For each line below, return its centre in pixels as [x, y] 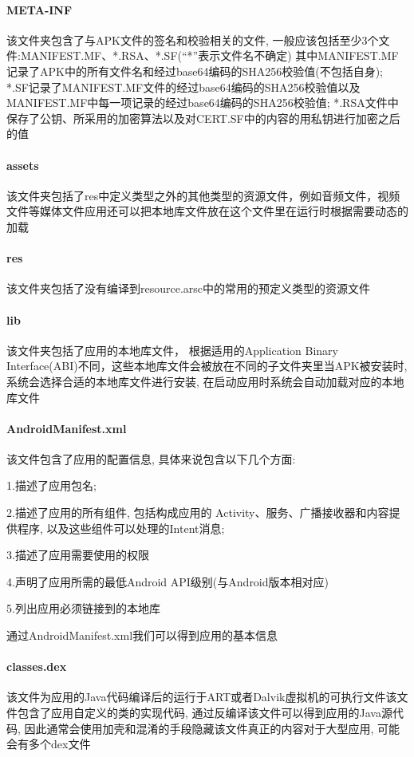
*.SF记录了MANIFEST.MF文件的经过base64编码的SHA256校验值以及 [183, 87]
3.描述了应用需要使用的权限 [78, 555]
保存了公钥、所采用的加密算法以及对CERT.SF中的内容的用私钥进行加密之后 [203, 118]
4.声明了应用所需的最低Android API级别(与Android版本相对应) [168, 581]
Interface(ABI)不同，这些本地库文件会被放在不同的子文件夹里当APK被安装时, [207, 366]
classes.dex [37, 666]
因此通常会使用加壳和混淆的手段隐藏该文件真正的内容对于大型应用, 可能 [212, 728]
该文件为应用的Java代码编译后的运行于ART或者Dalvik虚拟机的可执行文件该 [202, 697]
